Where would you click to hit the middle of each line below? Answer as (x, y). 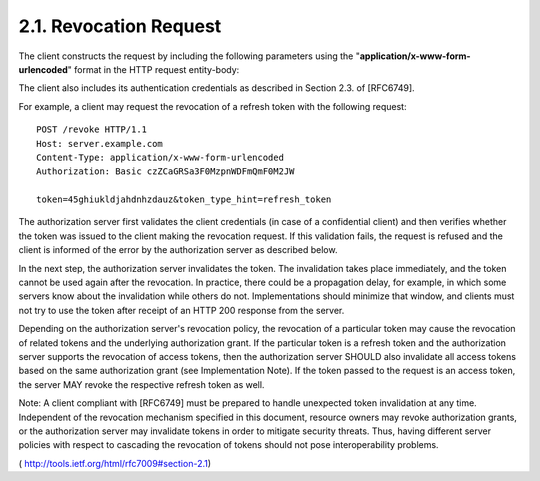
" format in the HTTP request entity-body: (153, 69)
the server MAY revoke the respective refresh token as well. (141, 384)
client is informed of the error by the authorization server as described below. (178, 250)
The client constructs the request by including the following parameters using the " (189, 56)
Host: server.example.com (100, 143)
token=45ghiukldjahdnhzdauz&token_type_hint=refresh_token (184, 199)
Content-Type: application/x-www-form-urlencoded (160, 157)
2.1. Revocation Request (120, 26)
